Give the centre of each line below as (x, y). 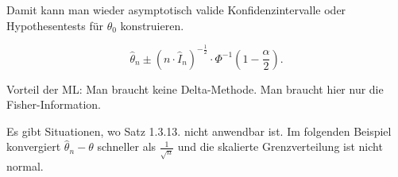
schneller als (127, 146)
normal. (25, 166)
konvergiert (34, 146)
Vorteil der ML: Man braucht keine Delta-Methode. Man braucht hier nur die (195, 88)
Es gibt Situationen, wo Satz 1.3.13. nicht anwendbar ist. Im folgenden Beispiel (199, 131)
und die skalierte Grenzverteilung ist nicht (280, 146)
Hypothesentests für (55, 25)
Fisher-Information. (54, 104)
